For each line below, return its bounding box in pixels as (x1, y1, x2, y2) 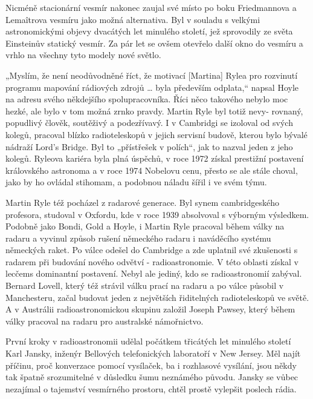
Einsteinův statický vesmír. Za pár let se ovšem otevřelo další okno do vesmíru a (5, 36, 303, 49)
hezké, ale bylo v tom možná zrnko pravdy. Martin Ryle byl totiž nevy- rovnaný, (5, 104, 303, 117)
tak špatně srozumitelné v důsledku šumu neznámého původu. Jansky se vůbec (5, 371, 298, 383)
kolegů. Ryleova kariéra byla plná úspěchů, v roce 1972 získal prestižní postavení (5, 152, 304, 165)
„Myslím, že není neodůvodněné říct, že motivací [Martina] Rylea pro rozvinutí (5, 68, 298, 81)
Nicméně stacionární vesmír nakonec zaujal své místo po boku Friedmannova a (5, 1, 297, 13)
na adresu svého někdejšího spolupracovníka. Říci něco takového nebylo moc (5, 93, 288, 105)
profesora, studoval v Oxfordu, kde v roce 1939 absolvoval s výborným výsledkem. (5, 208, 309, 220)
